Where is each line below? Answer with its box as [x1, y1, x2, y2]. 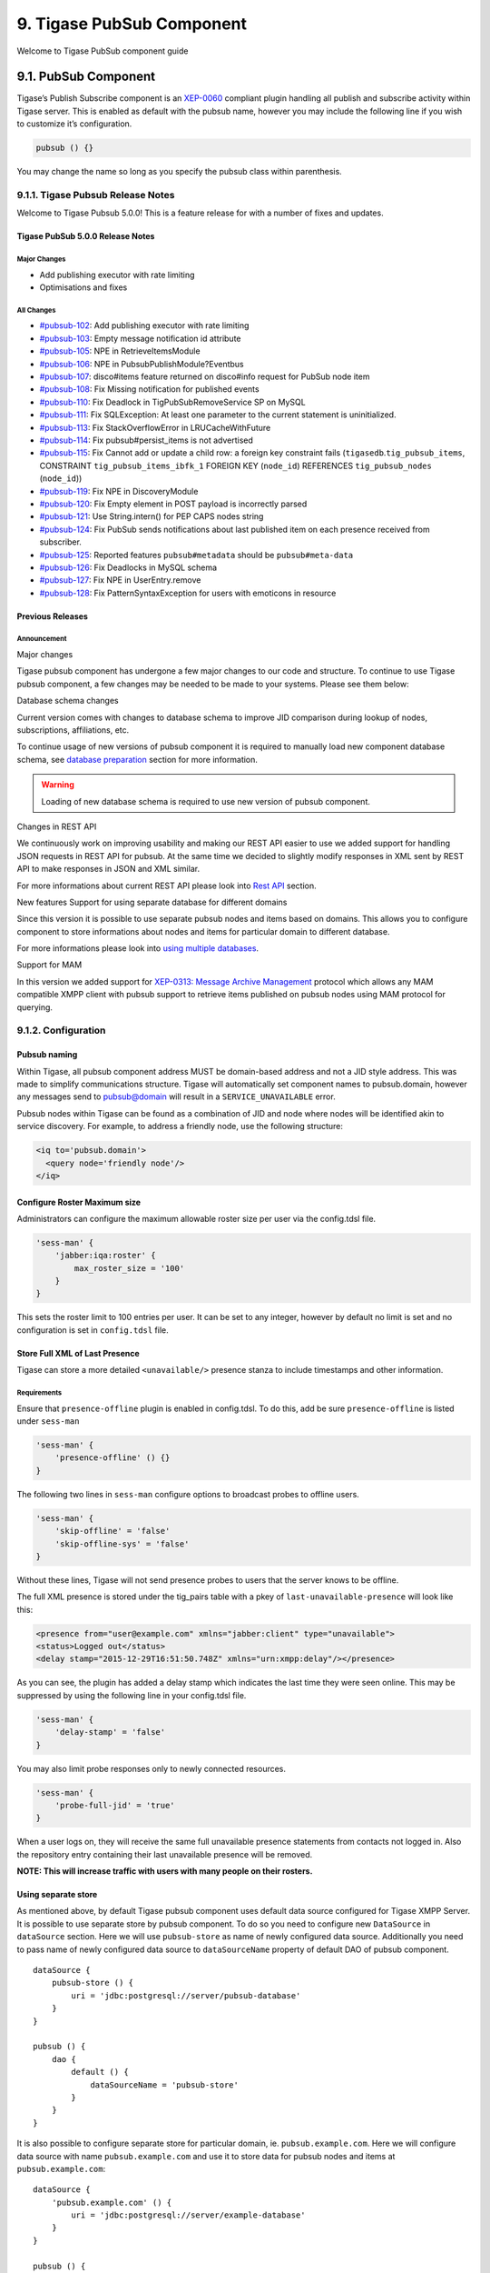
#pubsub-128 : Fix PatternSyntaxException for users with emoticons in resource [39, 587, 337, 598]
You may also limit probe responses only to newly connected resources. [16, 1763, 286, 1774]
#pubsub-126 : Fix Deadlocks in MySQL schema [39, 562, 218, 573]
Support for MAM [16, 959, 83, 970]
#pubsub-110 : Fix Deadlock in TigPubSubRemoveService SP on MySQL [39, 396, 306, 407]
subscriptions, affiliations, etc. [16, 725, 130, 736]
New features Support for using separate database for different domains [16, 896, 288, 907]
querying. [16, 1001, 54, 1013]
